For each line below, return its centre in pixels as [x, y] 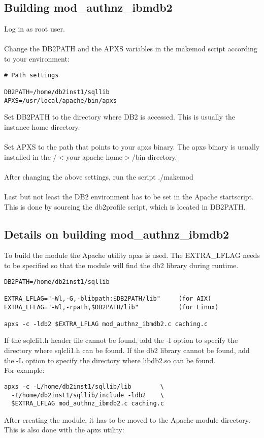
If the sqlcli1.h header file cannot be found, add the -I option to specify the [121, 340]
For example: [24, 370]
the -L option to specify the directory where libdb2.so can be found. [110, 360]
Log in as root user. [35, 29]
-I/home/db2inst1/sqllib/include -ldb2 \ [88, 395]
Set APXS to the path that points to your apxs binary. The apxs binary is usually [132, 146]
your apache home [94, 156]
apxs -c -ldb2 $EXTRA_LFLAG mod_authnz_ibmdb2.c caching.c [106, 324]
